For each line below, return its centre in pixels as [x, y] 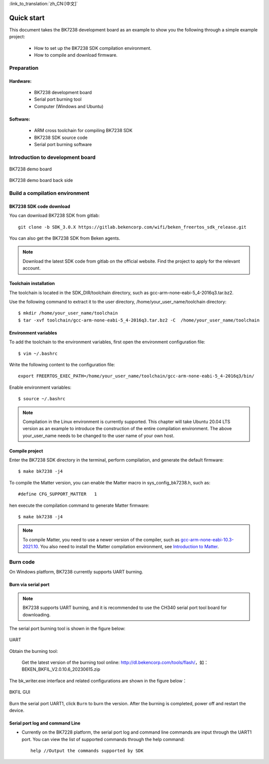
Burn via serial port [29, 585]
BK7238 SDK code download [40, 206]
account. [32, 268]
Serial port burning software [63, 144]
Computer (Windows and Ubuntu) [69, 106]
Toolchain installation [32, 284]
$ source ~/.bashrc [42, 399]
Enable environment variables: [40, 387]
